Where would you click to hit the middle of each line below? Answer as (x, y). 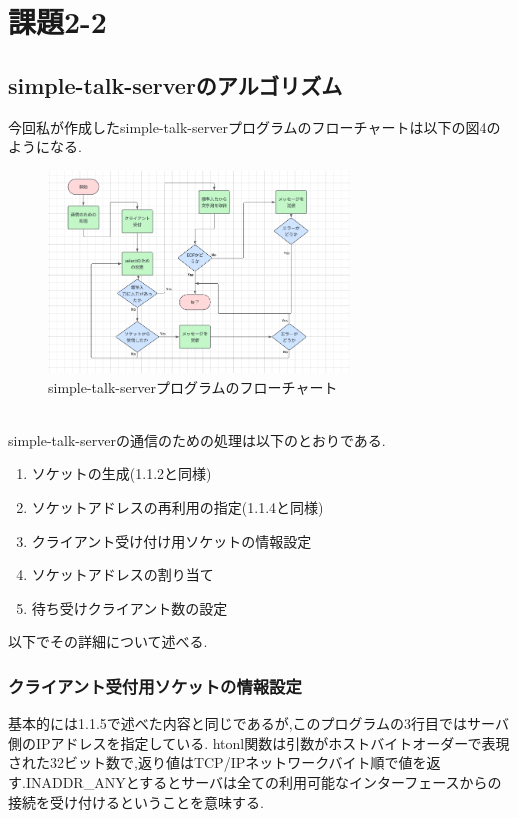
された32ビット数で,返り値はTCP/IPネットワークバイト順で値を (217, 762)
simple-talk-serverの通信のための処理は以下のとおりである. (197, 439)
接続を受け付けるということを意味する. (136, 801)
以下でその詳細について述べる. (108, 641)
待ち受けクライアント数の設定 (129, 607)
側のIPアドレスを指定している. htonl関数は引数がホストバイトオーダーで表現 (259, 742)
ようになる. (45, 146)
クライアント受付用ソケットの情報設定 (155, 685)
